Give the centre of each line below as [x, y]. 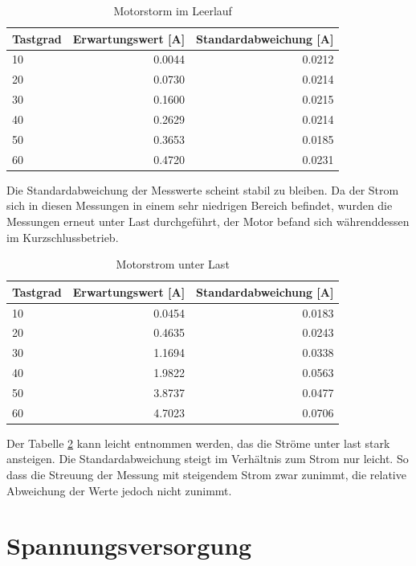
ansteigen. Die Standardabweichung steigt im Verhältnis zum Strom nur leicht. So [208, 459]
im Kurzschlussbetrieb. [63, 237]
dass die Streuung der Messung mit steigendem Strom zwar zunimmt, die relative [206, 475]
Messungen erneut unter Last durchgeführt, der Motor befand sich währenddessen [208, 221]
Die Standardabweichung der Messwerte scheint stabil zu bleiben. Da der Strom [203, 189]
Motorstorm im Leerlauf [173, 10]
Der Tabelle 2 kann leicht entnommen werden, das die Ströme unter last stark [198, 443]
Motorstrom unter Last [173, 264]
